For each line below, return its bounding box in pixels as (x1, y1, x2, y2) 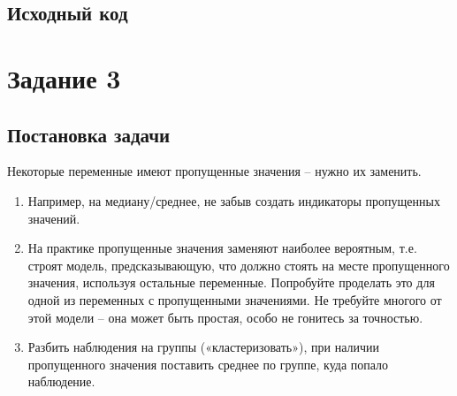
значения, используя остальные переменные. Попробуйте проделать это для (27, 273, 435, 292)
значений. (27, 209, 80, 227)
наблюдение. (27, 372, 95, 391)
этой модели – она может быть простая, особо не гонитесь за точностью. (27, 308, 423, 326)
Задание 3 (7, 59, 121, 95)
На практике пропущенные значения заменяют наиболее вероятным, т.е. (27, 239, 417, 257)
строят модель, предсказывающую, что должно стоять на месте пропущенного (27, 255, 450, 274)
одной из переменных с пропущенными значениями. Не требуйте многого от (27, 290, 442, 308)
